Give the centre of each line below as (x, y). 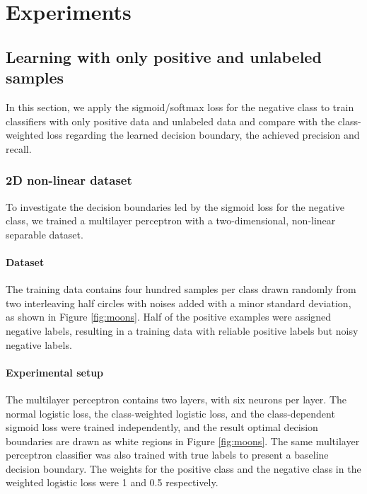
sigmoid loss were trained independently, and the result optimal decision (162, 427)
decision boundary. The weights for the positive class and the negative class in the (183, 468)
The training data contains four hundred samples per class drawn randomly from (181, 289)
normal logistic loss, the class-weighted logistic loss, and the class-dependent (170, 413)
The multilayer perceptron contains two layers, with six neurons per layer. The (176, 399)
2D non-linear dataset (69, 180)
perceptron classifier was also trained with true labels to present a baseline (167, 455)
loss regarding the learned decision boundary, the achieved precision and (203, 135)
